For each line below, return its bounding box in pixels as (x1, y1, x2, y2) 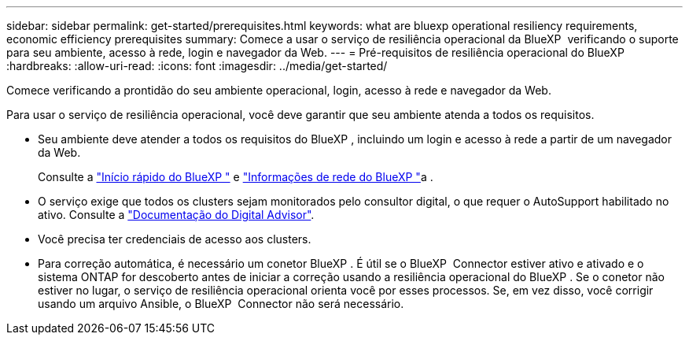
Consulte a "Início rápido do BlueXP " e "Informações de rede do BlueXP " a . (38, 170, 433, 183)
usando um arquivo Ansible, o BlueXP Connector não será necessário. (38, 297, 404, 310)
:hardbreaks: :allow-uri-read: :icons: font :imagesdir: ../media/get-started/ (6, 59, 388, 72)
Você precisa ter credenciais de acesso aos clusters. (38, 232, 311, 246)
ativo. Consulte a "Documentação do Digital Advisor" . (38, 208, 315, 221)
